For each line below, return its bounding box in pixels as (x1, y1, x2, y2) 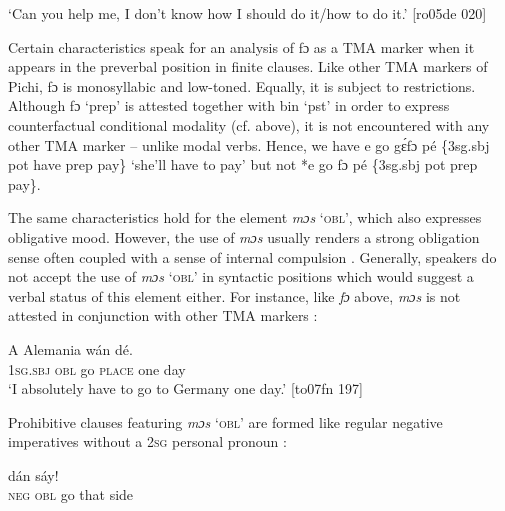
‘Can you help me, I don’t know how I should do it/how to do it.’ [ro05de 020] (8, 3, 487, 23)
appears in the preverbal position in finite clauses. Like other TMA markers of (8, 56, 488, 77)
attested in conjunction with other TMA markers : (8, 305, 318, 326)
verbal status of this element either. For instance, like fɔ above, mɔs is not (8, 285, 461, 306)
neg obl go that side (8, 484, 134, 505)
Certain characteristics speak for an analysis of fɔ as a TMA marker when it (8, 36, 475, 57)
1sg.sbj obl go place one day (8, 358, 186, 379)
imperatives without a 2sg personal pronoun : (8, 431, 287, 452)
